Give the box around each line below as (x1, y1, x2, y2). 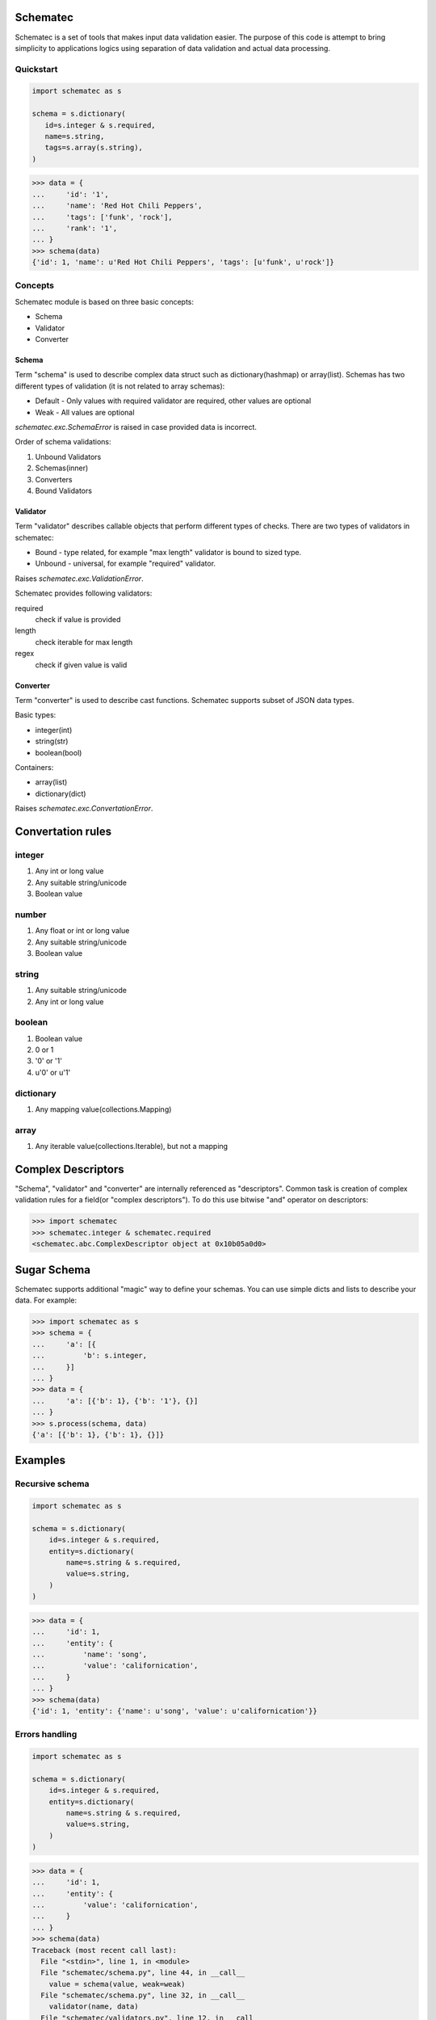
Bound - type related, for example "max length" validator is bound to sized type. (35, 548, 302, 558)
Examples (15, 1454, 66, 1467)
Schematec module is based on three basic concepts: (15, 297, 194, 306)
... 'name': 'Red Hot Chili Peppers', (31, 201, 203, 210)
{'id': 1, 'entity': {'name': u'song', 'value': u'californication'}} (31, 1706, 318, 1715)
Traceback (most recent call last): (31, 1946, 178, 1955)
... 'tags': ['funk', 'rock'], (31, 213, 173, 221)
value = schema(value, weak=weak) (48, 1980, 186, 1988)
